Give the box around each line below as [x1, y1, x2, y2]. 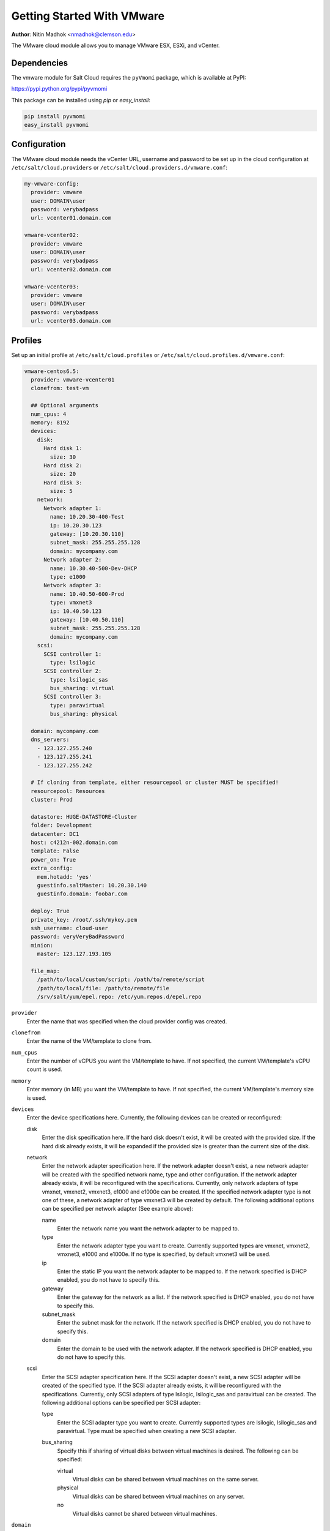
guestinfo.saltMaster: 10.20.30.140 [37, 882, 147, 889]
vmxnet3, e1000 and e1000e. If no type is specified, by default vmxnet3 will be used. [57, 1251, 271, 1258]
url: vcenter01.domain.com [31, 214, 112, 222]
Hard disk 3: [43, 479, 82, 486]
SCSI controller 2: [43, 668, 102, 675]
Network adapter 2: [43, 556, 102, 563]
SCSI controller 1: [43, 650, 102, 658]
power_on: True [31, 856, 76, 863]
